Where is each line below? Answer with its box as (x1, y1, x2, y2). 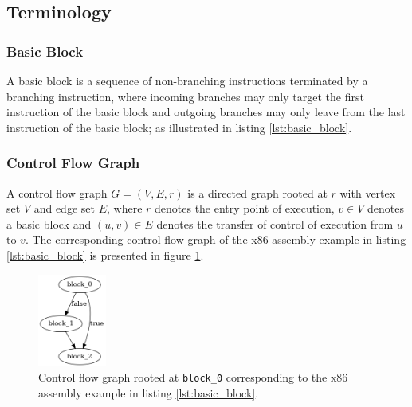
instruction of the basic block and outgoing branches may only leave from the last (6, 104, 406, 120)
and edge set (33, 200, 95, 217)
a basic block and (6, 215, 92, 232)
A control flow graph (6, 184, 108, 201)
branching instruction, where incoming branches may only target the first (6, 88, 364, 104)
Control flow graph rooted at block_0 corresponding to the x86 (38, 369, 348, 385)
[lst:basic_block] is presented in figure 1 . (6, 246, 204, 263)
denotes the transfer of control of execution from (156, 215, 394, 232)
